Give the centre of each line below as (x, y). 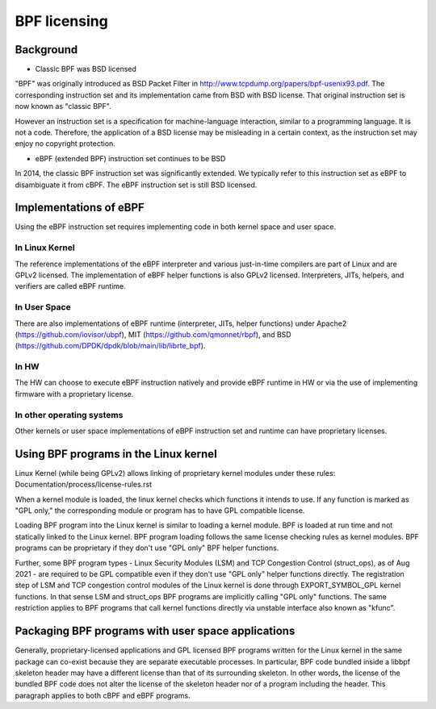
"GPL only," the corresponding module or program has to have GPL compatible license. (160, 511)
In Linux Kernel (45, 248)
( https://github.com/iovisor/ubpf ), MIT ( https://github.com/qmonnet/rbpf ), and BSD (153, 334)
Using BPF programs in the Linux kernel (116, 454)
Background (46, 50)
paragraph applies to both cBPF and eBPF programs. (103, 695)
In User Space (43, 307)
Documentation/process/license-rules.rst (84, 485)
